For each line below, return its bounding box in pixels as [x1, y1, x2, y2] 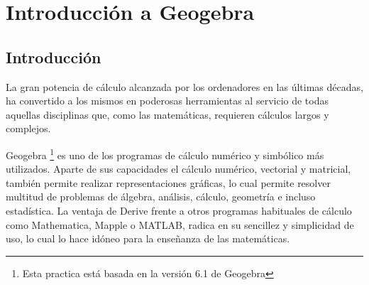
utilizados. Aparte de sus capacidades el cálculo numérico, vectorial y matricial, [6, 161, 351, 176]
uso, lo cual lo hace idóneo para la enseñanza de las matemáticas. [6, 231, 290, 246]
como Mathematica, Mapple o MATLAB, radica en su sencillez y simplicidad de [6, 217, 354, 232]
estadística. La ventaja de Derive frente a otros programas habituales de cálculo [6, 203, 352, 217]
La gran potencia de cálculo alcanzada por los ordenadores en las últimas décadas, [6, 79, 363, 94]
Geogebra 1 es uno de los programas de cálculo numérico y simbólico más [6, 145, 324, 162]
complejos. [6, 121, 51, 136]
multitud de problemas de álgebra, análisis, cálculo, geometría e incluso [6, 189, 316, 204]
